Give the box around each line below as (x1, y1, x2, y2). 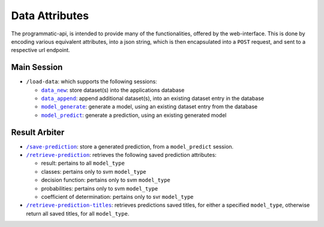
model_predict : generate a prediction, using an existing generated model (41, 111, 227, 119)
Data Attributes (11, 9, 89, 22)
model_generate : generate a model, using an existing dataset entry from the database (41, 103, 258, 110)
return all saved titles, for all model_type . (26, 210, 130, 217)
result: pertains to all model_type (41, 159, 125, 167)
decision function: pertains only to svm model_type (41, 177, 171, 184)
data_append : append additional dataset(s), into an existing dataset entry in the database (41, 95, 264, 102)
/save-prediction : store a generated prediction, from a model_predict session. (26, 143, 234, 150)
